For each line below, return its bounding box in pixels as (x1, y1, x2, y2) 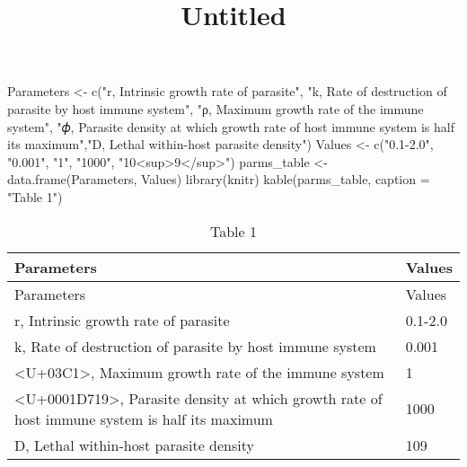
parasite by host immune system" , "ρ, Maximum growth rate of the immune (7, 99, 424, 118)
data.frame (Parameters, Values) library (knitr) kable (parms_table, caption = (7, 170, 430, 189)
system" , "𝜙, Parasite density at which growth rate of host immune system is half (7, 117, 454, 136)
